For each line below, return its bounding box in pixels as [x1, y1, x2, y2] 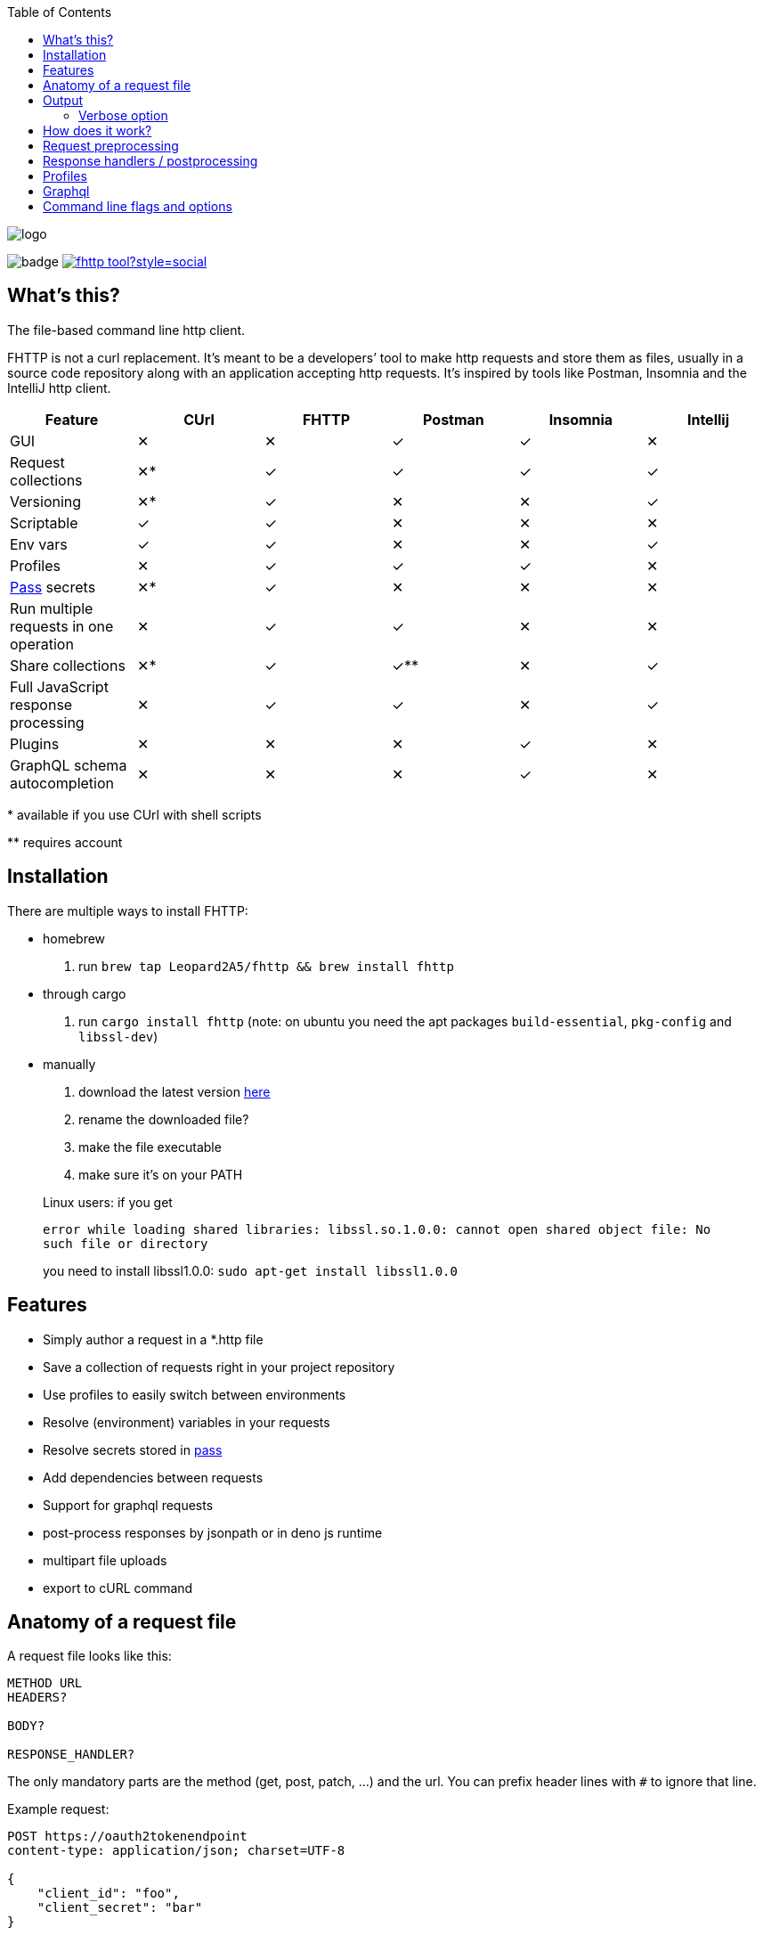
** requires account [7, 834, 123, 850]
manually [43, 1056, 96, 1072]
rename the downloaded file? [78, 1111, 249, 1127]
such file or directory [43, 1236, 208, 1251]
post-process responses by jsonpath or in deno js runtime [43, 1524, 383, 1540]
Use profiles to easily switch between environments [43, 1386, 346, 1402]
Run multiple [10, 599, 93, 617]
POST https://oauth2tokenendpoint [7, 1829, 248, 1844]
